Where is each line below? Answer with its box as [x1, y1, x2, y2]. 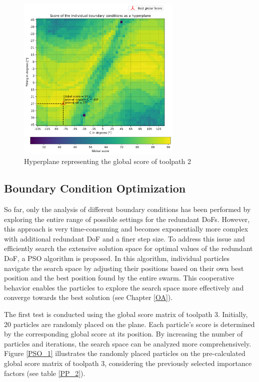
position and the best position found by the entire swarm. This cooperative [4, 272, 234, 283]
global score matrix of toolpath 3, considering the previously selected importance [4, 357, 252, 368]
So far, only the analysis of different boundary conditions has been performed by [4, 204, 251, 214]
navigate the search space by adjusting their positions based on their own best [4, 262, 244, 273]
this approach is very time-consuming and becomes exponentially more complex [4, 223, 248, 234]
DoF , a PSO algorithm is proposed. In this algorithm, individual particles [4, 252, 230, 263]
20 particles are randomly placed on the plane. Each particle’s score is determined [4, 318, 255, 329]
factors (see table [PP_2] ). [4, 367, 85, 378]
